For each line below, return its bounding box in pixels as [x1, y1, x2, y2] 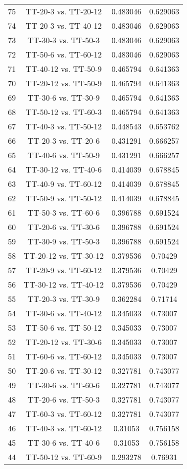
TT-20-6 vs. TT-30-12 [26, 365, 102, 376]
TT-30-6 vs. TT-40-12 [26, 307, 102, 319]
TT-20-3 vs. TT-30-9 [28, 293, 100, 304]
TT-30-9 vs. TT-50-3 [28, 235, 100, 247]
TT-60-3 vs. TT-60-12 [26, 408, 102, 419]
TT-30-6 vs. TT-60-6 [28, 379, 100, 391]
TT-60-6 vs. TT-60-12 [26, 351, 102, 362]
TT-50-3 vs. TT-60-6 [28, 207, 100, 218]
